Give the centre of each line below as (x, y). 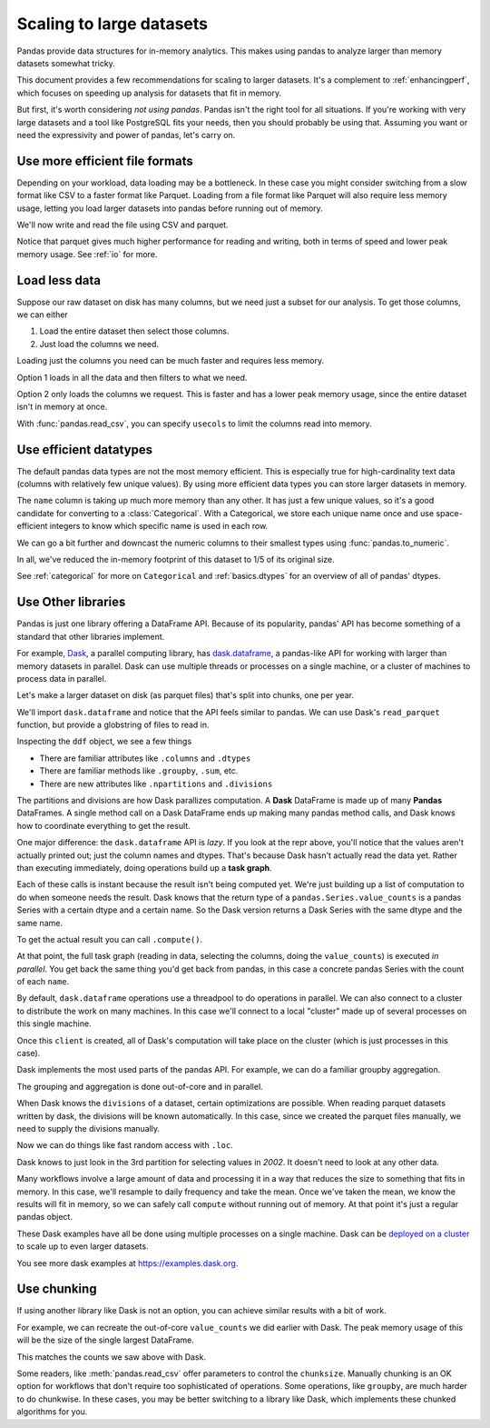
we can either (42, 315)
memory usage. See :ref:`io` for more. (87, 254)
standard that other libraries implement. (91, 636)
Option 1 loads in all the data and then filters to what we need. (132, 377)
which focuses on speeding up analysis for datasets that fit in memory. (149, 93)
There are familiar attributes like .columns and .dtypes (145, 758)
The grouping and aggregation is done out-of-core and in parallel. (140, 1086)
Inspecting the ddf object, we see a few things (104, 742)
